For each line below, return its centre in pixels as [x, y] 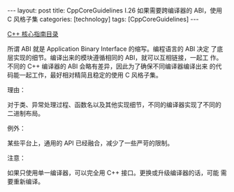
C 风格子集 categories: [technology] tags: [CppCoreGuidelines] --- [103, 19]
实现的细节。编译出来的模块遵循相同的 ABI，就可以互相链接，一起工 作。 [118, 58]
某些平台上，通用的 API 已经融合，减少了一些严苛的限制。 [90, 143]
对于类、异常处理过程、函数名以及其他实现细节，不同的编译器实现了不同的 [114, 105]
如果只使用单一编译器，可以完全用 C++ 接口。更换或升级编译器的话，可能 [113, 173]
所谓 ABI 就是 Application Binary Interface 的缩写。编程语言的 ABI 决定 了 [112, 49]
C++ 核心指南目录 [33, 34]
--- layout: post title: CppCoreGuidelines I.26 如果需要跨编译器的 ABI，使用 [115, 10]
